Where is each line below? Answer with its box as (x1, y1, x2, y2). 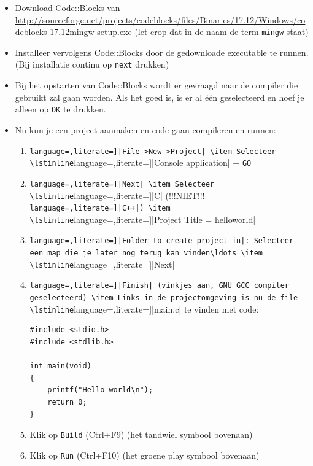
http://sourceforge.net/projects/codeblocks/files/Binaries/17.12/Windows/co (15, 13, 306, 26)
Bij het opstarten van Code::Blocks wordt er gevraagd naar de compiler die (15, 79, 298, 91)
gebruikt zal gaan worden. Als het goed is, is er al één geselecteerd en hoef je (15, 90, 304, 103)
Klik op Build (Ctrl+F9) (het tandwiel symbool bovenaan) (29, 428, 253, 441)
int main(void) (29, 362, 91, 371)
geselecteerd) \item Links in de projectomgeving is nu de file (29, 293, 298, 303)
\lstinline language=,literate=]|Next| (29, 257, 175, 270)
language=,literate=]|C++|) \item (29, 204, 171, 213)
